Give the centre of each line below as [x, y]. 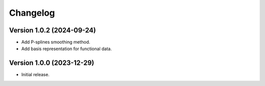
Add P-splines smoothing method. [56, 42]
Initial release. [35, 75]
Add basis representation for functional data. [67, 49]
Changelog [32, 13]
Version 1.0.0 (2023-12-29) [52, 63]
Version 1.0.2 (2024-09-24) [53, 30]
